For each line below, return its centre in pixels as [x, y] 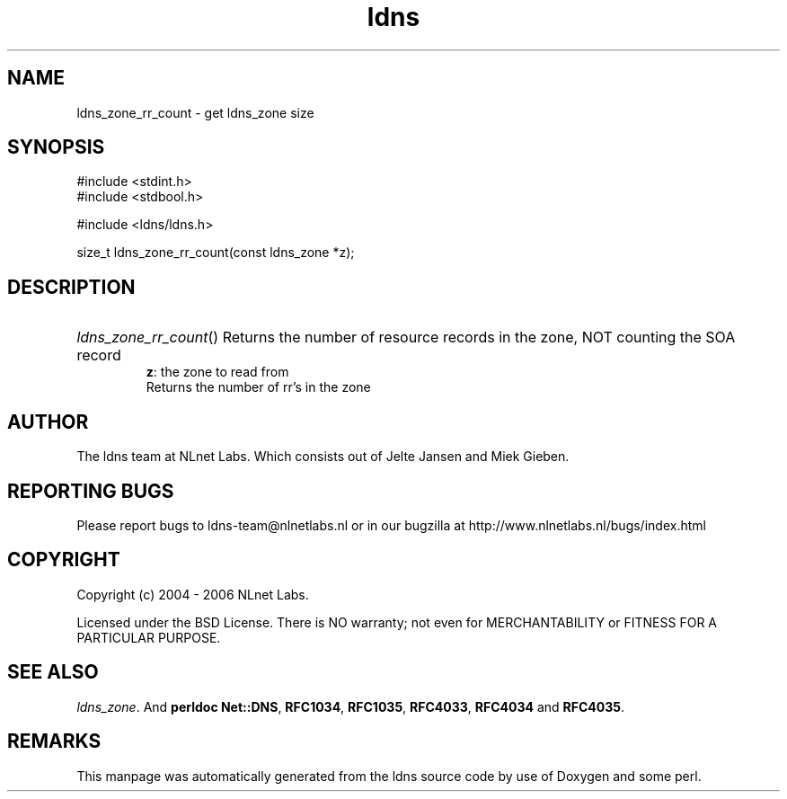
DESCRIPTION [71, 287]
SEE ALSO [53, 672]
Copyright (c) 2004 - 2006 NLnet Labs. [193, 594]
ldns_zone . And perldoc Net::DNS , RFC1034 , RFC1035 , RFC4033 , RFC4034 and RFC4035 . [351, 706]
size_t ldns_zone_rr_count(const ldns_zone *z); [216, 253]
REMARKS [54, 741]
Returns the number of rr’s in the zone [258, 387]
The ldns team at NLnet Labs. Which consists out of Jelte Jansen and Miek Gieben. [323, 457]
